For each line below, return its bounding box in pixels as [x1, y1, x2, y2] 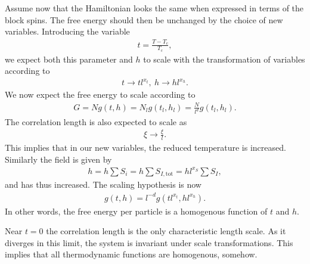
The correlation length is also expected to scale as [5, 115, 187, 128]
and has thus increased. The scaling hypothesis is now [5, 178, 201, 191]
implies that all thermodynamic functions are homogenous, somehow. [5, 248, 258, 260]
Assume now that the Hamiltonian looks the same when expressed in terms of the [5, 2, 304, 14]
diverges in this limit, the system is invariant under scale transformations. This [5, 236, 293, 249]
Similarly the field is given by [5, 153, 112, 165]
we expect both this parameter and [5, 52, 133, 65]
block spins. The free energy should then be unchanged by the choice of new [5, 13, 283, 26]
